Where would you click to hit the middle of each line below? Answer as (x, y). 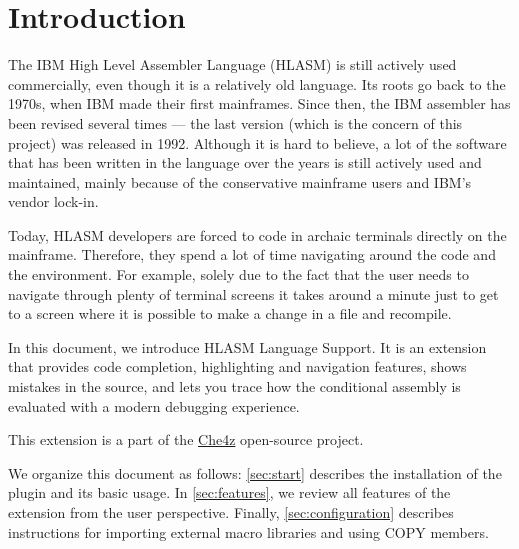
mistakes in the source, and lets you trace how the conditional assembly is (234, 386)
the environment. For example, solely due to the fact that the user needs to (238, 274)
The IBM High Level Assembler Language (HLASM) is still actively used (232, 64)
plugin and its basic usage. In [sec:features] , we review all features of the (229, 492)
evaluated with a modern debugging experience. (154, 405)
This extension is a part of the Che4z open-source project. (186, 439)
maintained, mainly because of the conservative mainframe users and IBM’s (240, 181)
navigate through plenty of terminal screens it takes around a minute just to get (253, 293)
